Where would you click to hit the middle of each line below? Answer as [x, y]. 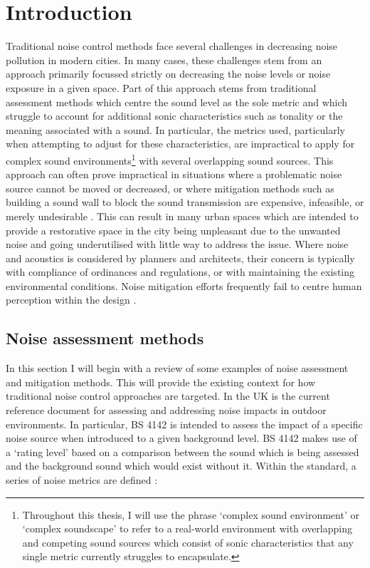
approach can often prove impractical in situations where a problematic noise [174, 174]
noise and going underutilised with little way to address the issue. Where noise [177, 244]
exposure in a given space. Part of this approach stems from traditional [161, 87]
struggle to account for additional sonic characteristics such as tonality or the [174, 116]
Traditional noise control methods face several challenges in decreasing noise [172, 46]
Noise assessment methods [105, 338]
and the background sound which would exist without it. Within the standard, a [181, 466]
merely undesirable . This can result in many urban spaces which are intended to [182, 216]
